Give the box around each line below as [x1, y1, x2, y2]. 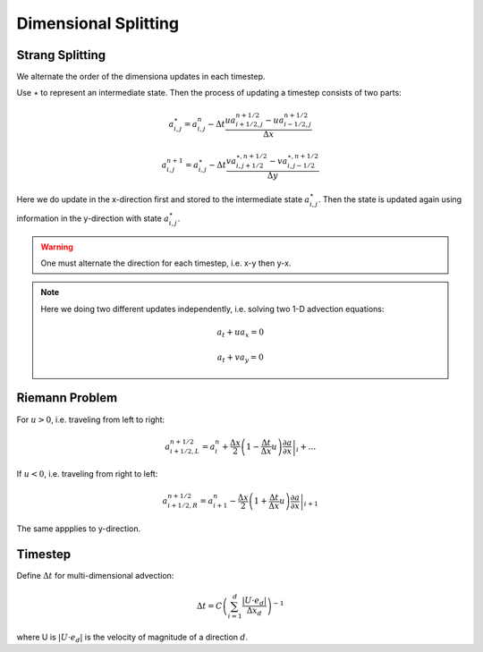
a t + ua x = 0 [216, 326, 264, 339]
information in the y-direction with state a [16, 213, 170, 224]
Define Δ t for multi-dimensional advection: [16, 570, 174, 580]
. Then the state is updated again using [318, 194, 462, 205]
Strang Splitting [16, 47, 106, 63]
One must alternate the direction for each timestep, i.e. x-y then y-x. [40, 258, 292, 268]
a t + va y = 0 [216, 351, 264, 364]
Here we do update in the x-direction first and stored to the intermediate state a [16, 194, 310, 205]
